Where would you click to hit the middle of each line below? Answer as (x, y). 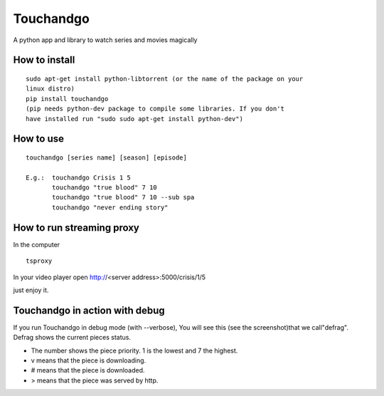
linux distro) (50, 89)
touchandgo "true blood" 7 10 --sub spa (123, 197)
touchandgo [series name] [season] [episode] (107, 157)
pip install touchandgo (67, 99)
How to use (38, 139)
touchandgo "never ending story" (110, 207)
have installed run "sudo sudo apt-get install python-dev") (134, 119)
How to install (44, 60)
